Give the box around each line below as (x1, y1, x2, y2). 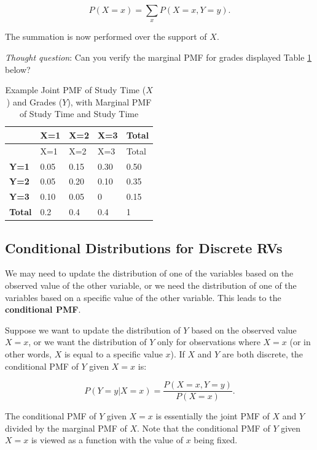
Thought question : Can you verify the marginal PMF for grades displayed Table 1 (5, 50, 312, 63)
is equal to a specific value (64, 348, 163, 360)
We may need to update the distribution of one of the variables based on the (5, 267, 294, 280)
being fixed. (194, 433, 238, 446)
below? (5, 63, 31, 75)
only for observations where (157, 335, 260, 348)
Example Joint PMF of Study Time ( (5, 83, 146, 96)
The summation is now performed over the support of (5, 30, 207, 43)
